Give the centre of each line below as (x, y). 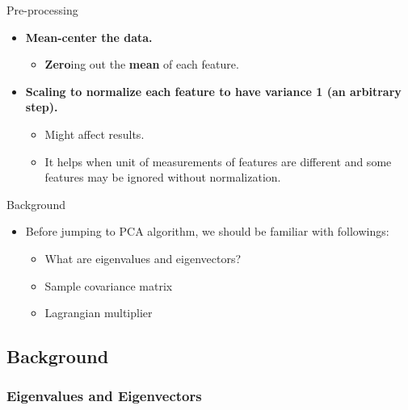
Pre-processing (42, 10)
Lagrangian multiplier (99, 313)
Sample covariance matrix (109, 285)
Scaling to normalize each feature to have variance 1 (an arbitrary (213, 91)
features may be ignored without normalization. (163, 177)
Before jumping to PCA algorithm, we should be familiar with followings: (207, 231)
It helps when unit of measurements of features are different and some (218, 161)
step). (42, 107)
